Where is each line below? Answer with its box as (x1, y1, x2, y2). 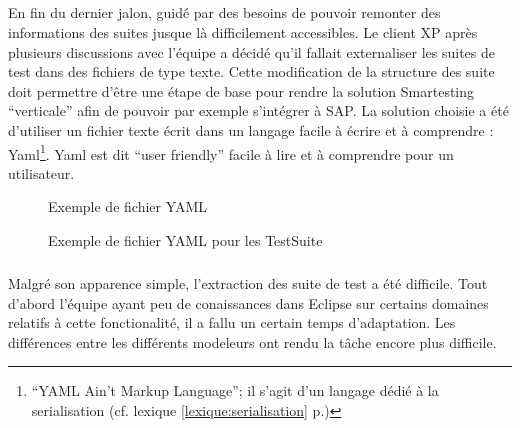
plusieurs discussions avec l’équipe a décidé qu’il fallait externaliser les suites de (8, 41, 495, 62)
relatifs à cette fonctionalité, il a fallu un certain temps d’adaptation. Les (8, 312, 456, 333)
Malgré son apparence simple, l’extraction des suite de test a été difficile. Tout (8, 272, 488, 293)
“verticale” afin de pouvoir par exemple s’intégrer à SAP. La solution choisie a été (8, 100, 509, 121)
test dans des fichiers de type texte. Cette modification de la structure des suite (8, 61, 495, 82)
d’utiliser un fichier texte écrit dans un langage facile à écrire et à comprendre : (8, 119, 494, 140)
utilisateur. (8, 162, 75, 183)
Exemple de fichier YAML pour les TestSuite (48, 229, 323, 250)
